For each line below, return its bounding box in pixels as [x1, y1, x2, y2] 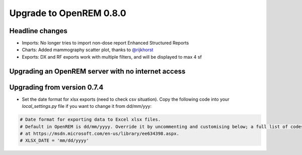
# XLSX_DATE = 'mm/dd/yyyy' [20, 138, 89, 143]
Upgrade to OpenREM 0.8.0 [9, 8, 126, 19]
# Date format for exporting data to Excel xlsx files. [20, 117, 161, 122]
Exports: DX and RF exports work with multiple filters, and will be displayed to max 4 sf [22, 54, 202, 60]
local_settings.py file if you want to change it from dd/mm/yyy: [22, 103, 152, 109]
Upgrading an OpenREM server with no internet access [9, 67, 186, 75]
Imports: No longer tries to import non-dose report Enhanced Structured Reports [22, 40, 189, 46]
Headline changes [9, 27, 68, 35]
